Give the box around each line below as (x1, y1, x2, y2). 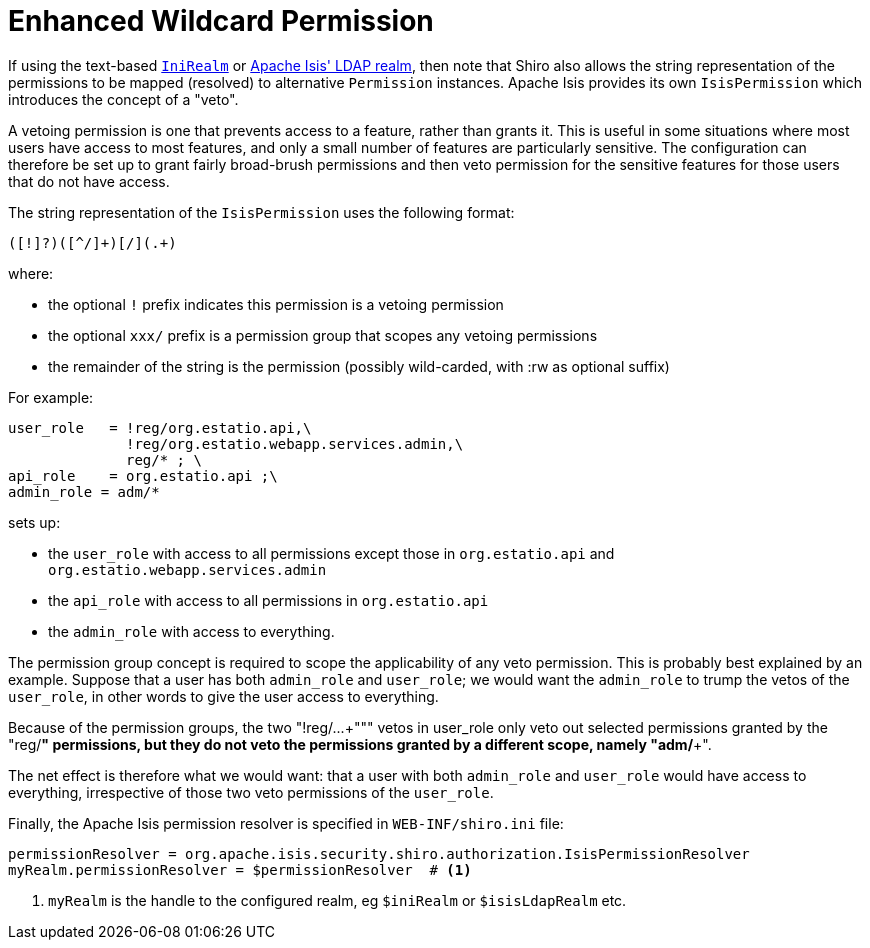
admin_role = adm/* (8, 483, 160, 500)
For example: (8, 388, 94, 406)
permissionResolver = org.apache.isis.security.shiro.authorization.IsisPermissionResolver (8, 845, 750, 862)
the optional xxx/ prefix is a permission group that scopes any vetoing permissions (48, 326, 598, 344)
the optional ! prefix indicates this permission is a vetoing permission (48, 295, 504, 313)
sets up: (8, 513, 61, 531)
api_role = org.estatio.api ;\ (8, 467, 278, 484)
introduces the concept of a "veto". (8, 90, 239, 108)
